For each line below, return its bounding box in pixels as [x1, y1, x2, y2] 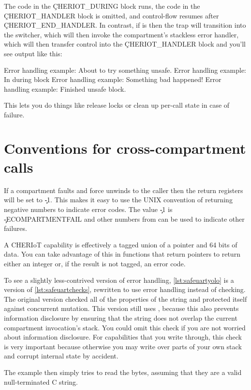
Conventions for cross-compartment [4, 138, 246, 158]
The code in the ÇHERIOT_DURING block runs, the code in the [4, 1, 200, 11]
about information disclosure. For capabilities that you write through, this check [4, 332, 242, 342]
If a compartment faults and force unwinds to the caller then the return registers [4, 185, 243, 195]
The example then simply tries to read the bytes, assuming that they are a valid [4, 367, 242, 377]
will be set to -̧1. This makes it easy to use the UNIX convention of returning [4, 195, 233, 205]
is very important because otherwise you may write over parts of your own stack [4, 341, 242, 351]
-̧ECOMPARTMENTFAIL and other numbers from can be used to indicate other [4, 213, 245, 224]
